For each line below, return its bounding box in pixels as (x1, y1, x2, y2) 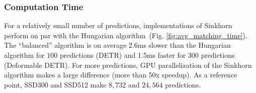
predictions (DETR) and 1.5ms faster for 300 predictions (59, 50, 235, 60)
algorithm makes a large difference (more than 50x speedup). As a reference (4, 69, 237, 80)
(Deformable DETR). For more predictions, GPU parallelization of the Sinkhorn (4, 59, 252, 70)
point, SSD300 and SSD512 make (4, 79, 107, 89)
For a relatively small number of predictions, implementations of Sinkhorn (4, 20, 232, 31)
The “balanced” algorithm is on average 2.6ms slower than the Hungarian (4, 40, 231, 50)
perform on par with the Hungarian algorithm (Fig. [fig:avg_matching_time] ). (4, 30, 247, 40)
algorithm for (4, 50, 45, 60)
